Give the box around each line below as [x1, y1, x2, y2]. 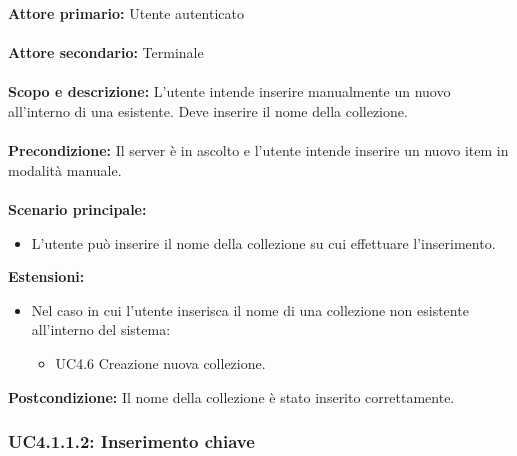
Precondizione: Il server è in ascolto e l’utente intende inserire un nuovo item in [8, 140, 509, 161]
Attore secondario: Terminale [8, 42, 204, 63]
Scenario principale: [8, 198, 147, 219]
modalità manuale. [8, 159, 122, 180]
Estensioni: [8, 266, 85, 287]
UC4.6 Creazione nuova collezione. [55, 352, 266, 373]
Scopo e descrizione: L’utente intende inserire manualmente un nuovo [8, 81, 451, 102]
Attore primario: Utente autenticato [8, 3, 244, 23]
